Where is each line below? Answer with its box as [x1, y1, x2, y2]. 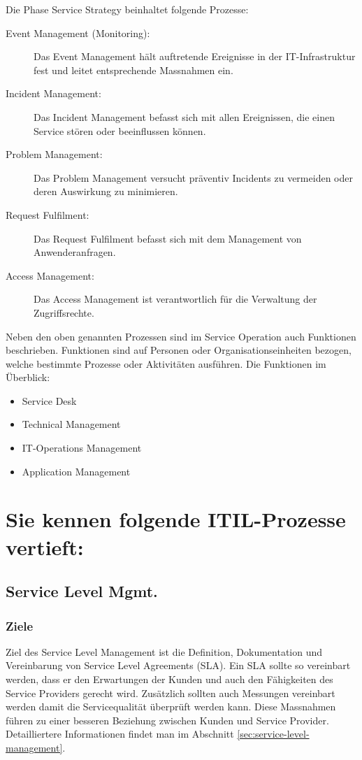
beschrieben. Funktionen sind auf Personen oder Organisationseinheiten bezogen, [6, 343, 352, 357]
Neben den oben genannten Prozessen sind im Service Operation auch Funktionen [6, 329, 356, 343]
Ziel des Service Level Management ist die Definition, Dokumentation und [6, 644, 323, 659]
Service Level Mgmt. [6, 580, 158, 602]
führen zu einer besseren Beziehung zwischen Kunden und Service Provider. [6, 712, 329, 727]
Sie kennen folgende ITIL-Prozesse [6, 505, 346, 533]
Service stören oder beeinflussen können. [34, 123, 206, 138]
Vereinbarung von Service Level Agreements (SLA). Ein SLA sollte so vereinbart [6, 658, 351, 673]
